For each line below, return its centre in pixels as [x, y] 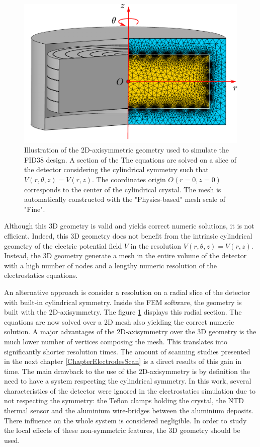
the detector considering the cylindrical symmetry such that [116, 169]
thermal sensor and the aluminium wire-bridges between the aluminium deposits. [129, 411]
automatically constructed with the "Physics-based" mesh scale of [125, 199]
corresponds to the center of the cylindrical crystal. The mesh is [123, 189]
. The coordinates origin [129, 179]
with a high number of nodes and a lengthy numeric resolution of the [111, 265]
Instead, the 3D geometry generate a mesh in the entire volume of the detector [125, 255]
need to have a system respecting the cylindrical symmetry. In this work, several [128, 381]
